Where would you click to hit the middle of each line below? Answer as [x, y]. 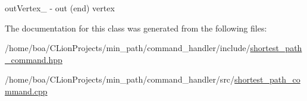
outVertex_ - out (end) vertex [60, 8]
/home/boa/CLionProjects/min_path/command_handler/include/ [128, 48]
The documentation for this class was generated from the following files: [136, 28]
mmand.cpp [26, 91]
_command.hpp [34, 59]
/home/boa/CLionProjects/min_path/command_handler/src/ [120, 79]
